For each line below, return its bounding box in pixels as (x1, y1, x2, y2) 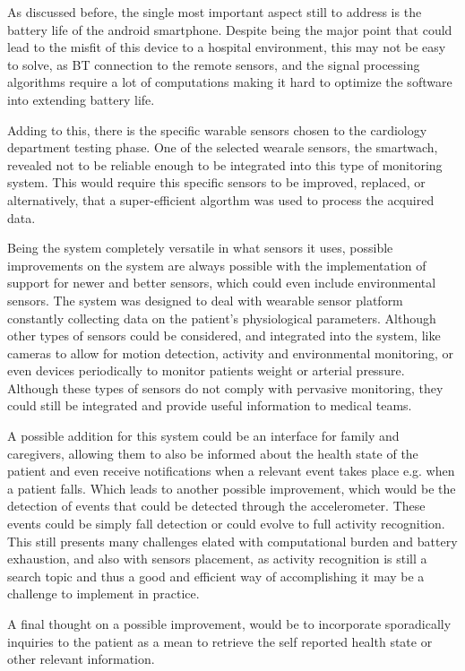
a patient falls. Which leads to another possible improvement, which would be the (7, 478, 456, 497)
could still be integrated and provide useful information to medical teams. (7, 396, 412, 415)
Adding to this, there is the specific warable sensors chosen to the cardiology (7, 120, 427, 139)
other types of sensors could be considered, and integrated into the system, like (7, 326, 441, 345)
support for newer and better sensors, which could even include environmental (7, 273, 436, 292)
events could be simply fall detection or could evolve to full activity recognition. (7, 514, 445, 533)
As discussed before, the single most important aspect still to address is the (7, 3, 422, 21)
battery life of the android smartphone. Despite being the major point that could (7, 20, 452, 39)
